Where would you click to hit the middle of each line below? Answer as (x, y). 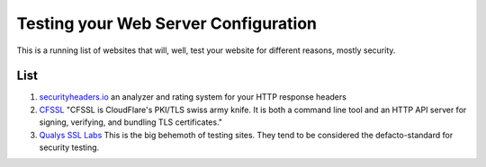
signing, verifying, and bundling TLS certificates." (131, 122)
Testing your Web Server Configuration (167, 23)
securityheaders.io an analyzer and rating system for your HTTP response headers (193, 97)
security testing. (69, 147)
